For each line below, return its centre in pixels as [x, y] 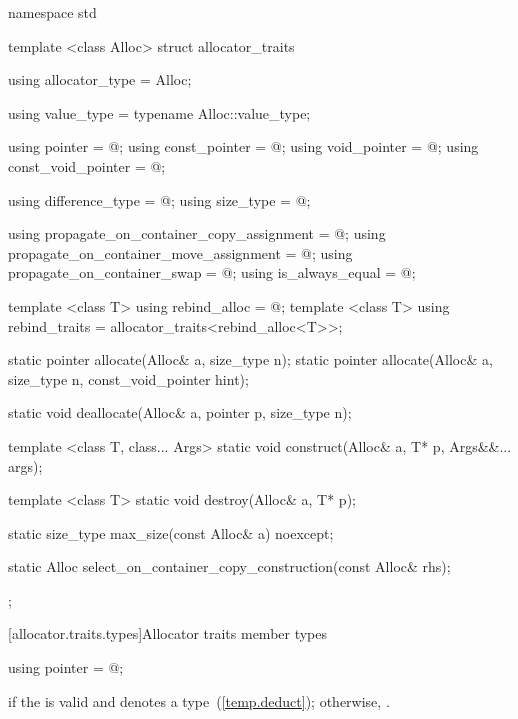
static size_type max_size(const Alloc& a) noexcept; [171, 532]
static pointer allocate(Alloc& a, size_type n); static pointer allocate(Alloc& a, [250, 359]
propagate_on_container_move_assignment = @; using [180, 252]
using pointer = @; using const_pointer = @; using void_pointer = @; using [243, 146]
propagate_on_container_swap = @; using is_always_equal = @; [212, 272]
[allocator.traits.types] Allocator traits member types [168, 633]
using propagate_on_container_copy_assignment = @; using [197, 233]
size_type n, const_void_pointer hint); [128, 378]
